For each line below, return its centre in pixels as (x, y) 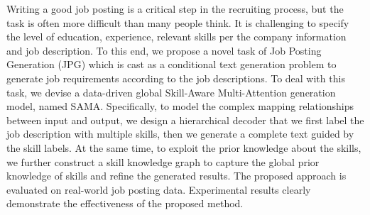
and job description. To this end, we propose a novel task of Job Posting (164, 50)
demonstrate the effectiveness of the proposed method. (125, 203)
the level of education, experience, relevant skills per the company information (176, 37)
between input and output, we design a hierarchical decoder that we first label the (185, 120)
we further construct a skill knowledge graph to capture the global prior (163, 161)
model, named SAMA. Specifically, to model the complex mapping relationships (180, 106)
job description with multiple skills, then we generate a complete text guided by (180, 134)
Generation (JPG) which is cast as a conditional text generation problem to (172, 64)
